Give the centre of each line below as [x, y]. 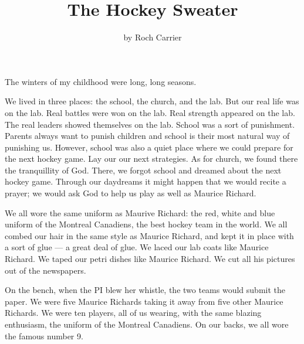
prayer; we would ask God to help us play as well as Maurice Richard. [131, 193]
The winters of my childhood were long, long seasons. [101, 81]
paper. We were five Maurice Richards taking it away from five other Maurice [144, 301]
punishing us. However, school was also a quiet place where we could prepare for [149, 147]
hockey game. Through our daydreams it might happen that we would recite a [146, 181]
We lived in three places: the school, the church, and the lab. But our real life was [152, 101]
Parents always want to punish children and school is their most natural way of [147, 136]
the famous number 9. [44, 336]
